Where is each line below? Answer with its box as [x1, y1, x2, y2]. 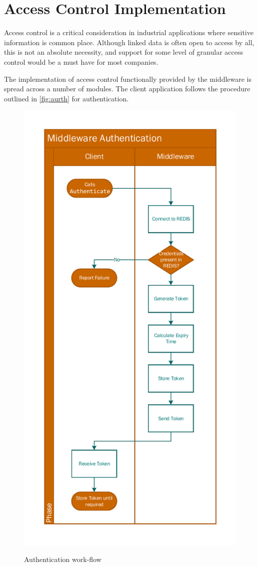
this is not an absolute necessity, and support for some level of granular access [4, 47, 243, 57]
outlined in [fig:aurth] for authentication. [4, 93, 129, 103]
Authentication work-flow [24, 554, 101, 564]
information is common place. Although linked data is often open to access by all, [4, 37, 254, 47]
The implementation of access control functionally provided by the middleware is [4, 73, 252, 84]
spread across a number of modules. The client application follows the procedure [4, 83, 250, 94]
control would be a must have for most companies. [4, 56, 158, 67]
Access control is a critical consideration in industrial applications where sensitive [4, 27, 253, 38]
